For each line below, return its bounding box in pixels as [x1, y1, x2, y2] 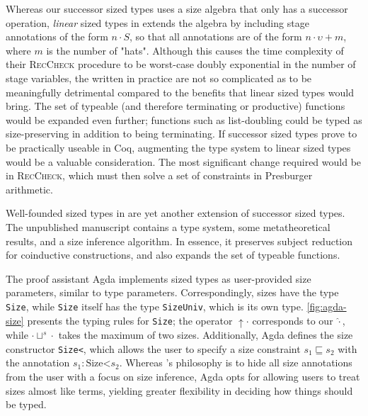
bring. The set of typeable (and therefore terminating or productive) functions [6, 99, 345, 113]
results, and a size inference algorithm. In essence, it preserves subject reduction [6, 233, 353, 248]
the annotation [6, 355, 70, 370]
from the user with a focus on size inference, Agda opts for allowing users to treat [6, 369, 360, 383]
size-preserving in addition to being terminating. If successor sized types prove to [6, 126, 357, 141]
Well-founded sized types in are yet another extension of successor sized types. [6, 206, 345, 220]
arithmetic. [6, 181, 53, 196]
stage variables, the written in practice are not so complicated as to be [6, 70, 312, 85]
